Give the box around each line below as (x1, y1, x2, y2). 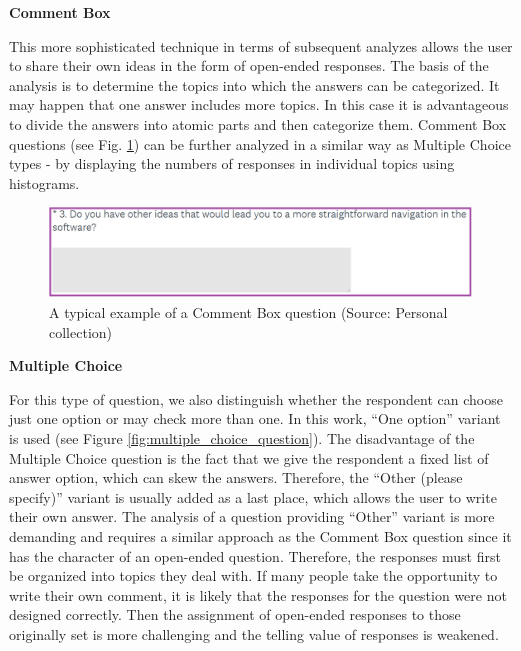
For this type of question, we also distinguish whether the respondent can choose (9, 388, 503, 409)
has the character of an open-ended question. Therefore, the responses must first (9, 545, 501, 566)
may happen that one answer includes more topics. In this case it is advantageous (9, 94, 509, 115)
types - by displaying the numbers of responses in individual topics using (9, 153, 455, 174)
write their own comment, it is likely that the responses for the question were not (9, 584, 507, 605)
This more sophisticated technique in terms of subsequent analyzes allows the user (9, 35, 513, 56)
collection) (49, 321, 112, 342)
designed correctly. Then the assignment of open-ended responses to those (9, 604, 461, 625)
